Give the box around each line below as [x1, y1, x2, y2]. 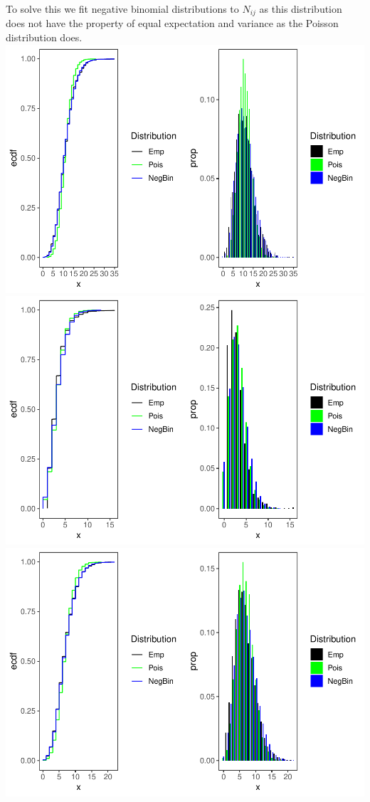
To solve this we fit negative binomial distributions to [6, 1, 239, 16]
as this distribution [259, 1, 342, 16]
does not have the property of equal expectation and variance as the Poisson [6, 16, 339, 31]
